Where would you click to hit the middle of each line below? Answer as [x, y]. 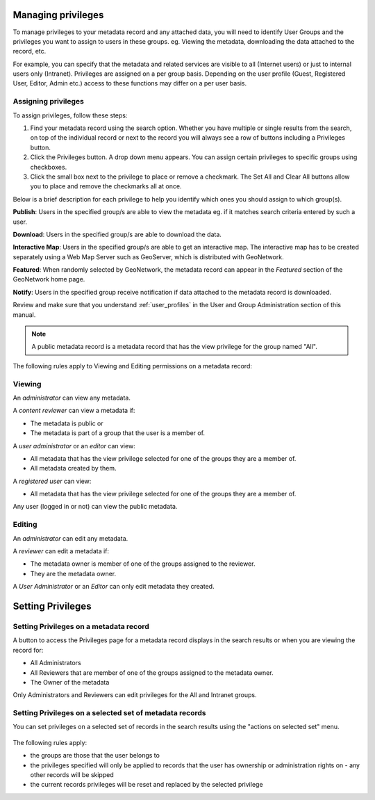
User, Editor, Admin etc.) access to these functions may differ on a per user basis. [130, 83]
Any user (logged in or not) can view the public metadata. [95, 507]
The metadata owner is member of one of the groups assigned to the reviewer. [143, 564]
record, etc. [30, 51]
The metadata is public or [67, 423]
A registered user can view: [52, 481]
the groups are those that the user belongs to [95, 756]
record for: [28, 650]
